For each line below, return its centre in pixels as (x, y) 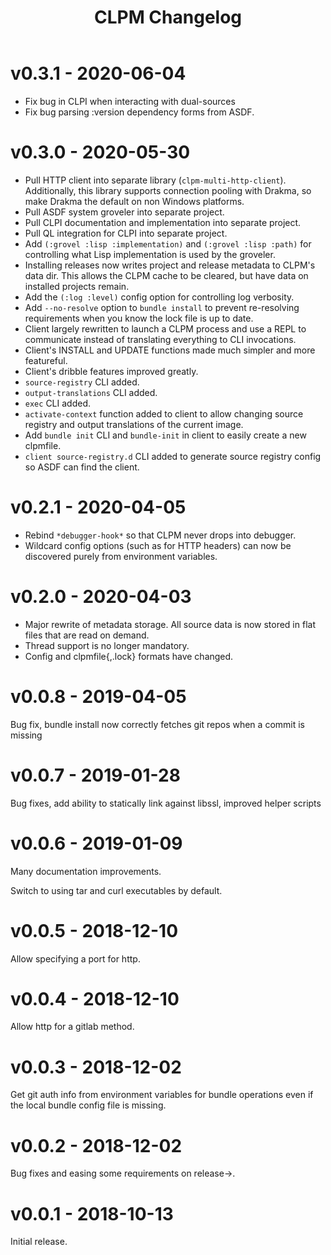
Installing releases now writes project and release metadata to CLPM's (170, 265)
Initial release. (39, 1242)
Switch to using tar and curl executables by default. (116, 890)
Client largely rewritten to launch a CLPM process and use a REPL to (165, 328)
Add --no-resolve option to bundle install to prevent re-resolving (162, 307)
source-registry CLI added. (82, 382)
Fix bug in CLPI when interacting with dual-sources (130, 101)
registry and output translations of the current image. (134, 424)
